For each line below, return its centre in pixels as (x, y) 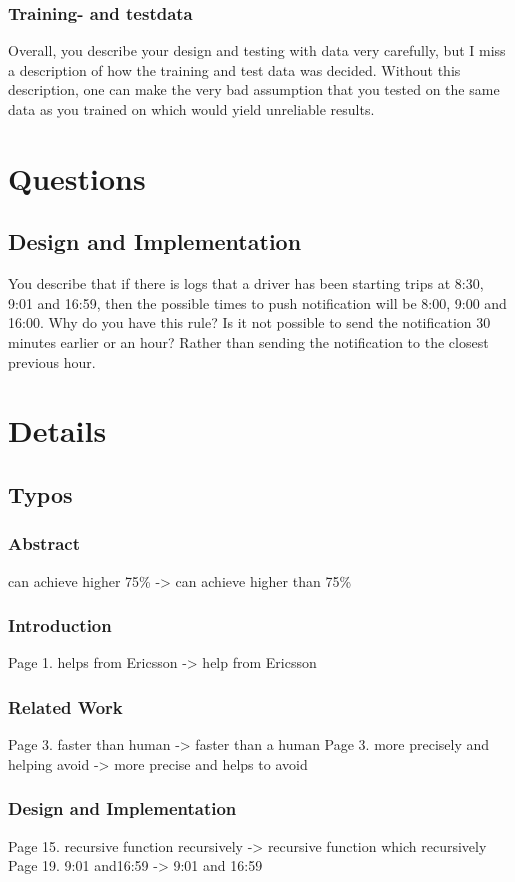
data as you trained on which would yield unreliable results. (191, 109)
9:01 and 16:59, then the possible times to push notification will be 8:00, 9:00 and (257, 302)
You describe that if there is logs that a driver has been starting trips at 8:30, (246, 283)
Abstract (44, 543)
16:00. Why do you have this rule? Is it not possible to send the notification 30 (249, 322)
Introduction (60, 625)
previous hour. (52, 361)
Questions (77, 177)
